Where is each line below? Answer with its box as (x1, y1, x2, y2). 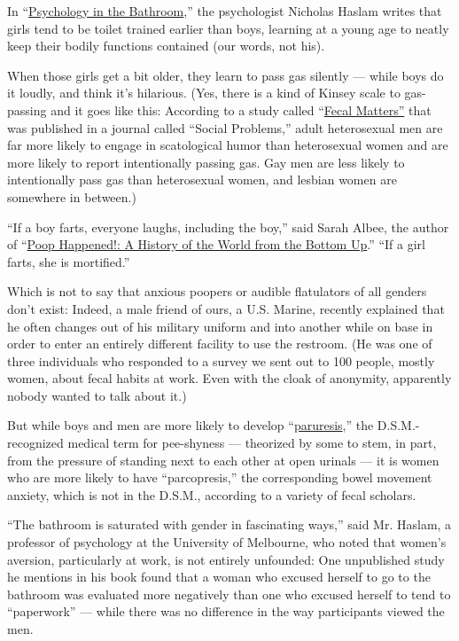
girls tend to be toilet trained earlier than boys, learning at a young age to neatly (7, 19, 449, 37)
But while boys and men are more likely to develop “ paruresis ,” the (7, 416, 374, 434)
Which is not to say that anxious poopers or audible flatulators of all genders (7, 282, 427, 301)
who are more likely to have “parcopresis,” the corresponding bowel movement (7, 468, 432, 487)
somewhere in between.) (7, 187, 136, 206)
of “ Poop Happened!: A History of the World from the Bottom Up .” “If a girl (7, 235, 425, 254)
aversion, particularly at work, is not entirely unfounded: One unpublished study (7, 550, 445, 568)
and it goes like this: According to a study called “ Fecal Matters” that (51, 100, 432, 119)
